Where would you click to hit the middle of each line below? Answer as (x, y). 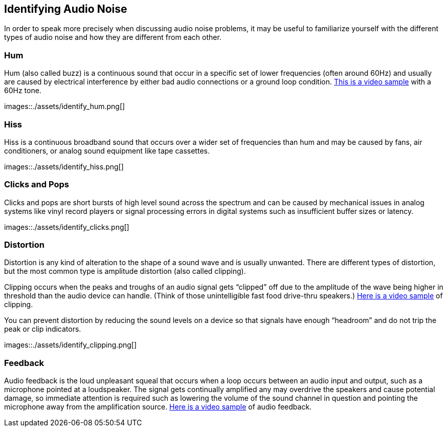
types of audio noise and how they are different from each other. (113, 37)
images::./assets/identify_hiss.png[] (64, 166)
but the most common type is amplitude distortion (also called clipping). (125, 271)
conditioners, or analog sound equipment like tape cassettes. (107, 150)
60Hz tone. (23, 91)
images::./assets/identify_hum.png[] (65, 106)
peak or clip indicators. (43, 329)
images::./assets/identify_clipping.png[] (71, 345)
